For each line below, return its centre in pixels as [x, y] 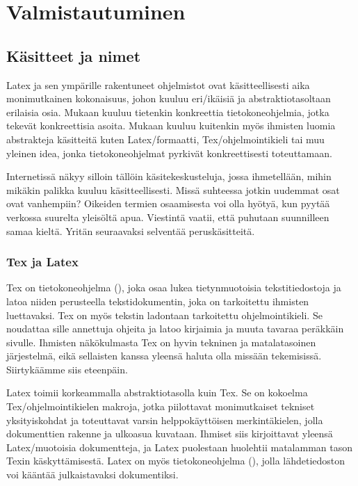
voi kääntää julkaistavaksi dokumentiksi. [92, 475]
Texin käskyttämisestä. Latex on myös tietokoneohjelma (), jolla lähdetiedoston [176, 461]
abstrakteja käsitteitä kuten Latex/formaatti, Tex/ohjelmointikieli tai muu [165, 139]
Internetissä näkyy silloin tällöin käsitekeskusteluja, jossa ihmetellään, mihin [169, 176]
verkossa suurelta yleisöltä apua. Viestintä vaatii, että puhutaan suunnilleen [168, 217]
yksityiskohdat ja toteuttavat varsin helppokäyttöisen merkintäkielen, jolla [165, 420]
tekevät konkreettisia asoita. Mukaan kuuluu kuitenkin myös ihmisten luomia [171, 125]
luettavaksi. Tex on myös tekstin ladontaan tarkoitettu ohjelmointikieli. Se [164, 315]
